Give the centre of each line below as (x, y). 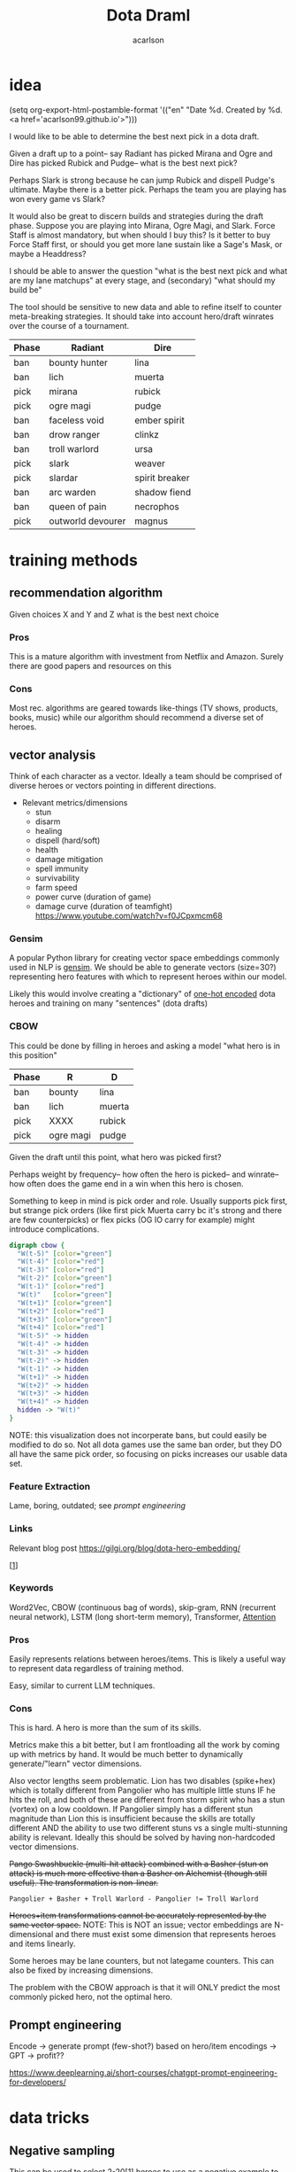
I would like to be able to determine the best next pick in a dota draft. (134, 136)
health (47, 850)
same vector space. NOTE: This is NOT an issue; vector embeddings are (140, 1925)
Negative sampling (62, 2150)
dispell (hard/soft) (68, 841)
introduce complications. (54, 1229)
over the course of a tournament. (69, 325)
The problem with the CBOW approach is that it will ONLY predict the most (145, 1988)
